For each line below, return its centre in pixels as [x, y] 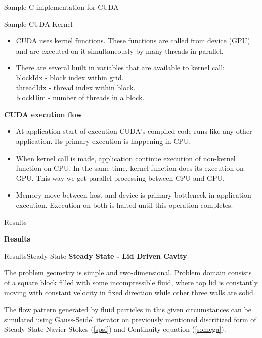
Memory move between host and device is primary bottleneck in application [134, 195]
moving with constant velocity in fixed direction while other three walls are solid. [130, 292]
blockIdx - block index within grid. [70, 77]
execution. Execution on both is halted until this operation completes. [124, 204]
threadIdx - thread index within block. [76, 87]
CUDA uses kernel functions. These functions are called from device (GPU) [133, 41]
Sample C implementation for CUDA [61, 7]
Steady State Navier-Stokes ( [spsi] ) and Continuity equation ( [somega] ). [115, 329]
